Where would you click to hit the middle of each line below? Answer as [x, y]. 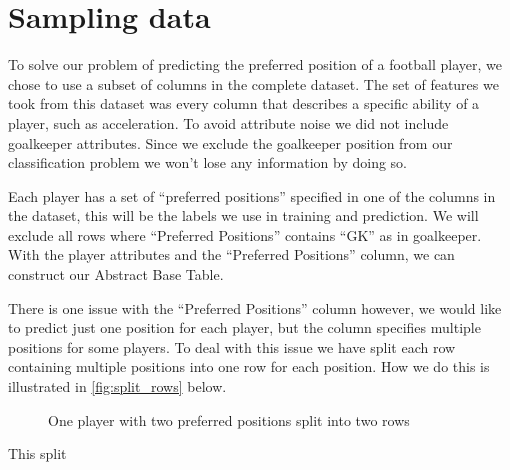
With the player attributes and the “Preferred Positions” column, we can [231, 254]
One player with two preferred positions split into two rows [229, 419]
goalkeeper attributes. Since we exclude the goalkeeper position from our [230, 142]
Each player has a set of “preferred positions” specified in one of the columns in [252, 195]
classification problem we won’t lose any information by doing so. [207, 162]
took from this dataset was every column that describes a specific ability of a [244, 103]
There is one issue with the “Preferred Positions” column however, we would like [255, 307]
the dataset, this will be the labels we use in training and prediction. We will [243, 215]
